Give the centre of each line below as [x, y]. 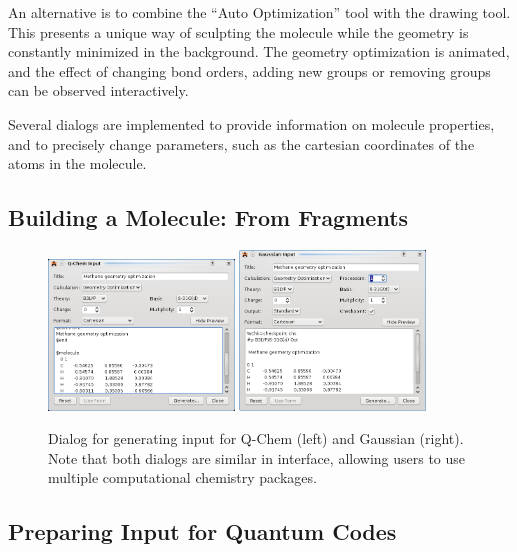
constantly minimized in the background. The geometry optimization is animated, [259, 51]
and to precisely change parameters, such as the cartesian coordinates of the [241, 143]
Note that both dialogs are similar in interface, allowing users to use [257, 457]
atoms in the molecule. [77, 163]
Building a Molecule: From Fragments [208, 217]
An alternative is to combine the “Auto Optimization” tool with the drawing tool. [259, 12]
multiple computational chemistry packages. [182, 477]
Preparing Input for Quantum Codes [202, 531]
